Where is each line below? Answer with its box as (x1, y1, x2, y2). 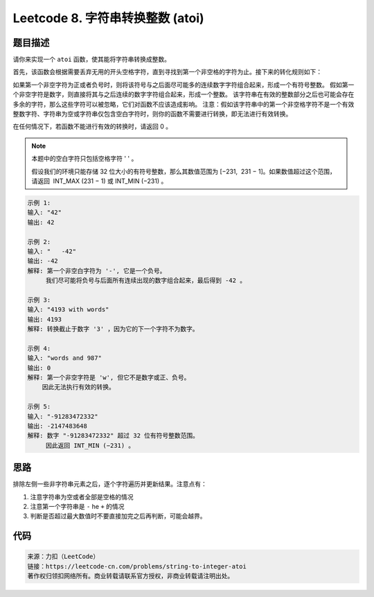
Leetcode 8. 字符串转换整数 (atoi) (12, 10, 204, 26)
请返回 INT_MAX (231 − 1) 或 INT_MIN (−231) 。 (31, 177, 168, 185)
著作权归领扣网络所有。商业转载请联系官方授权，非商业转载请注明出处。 (27, 572, 234, 580)
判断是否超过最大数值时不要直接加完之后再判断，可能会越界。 (30, 512, 206, 520)
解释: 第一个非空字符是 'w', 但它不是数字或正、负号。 (27, 373, 190, 381)
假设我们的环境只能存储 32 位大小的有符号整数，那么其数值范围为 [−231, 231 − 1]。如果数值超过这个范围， (31, 167, 336, 175)
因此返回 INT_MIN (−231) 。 (45, 441, 135, 449)
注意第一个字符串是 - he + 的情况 (30, 503, 125, 510)
